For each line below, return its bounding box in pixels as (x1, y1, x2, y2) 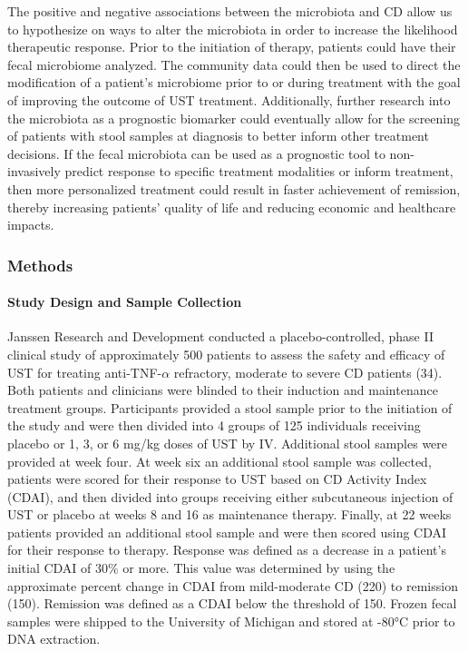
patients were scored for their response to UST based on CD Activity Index (7, 469, 427, 488)
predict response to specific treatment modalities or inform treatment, (64, 162, 453, 181)
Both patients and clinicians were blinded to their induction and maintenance (7, 380, 438, 399)
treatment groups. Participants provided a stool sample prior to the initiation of (7, 398, 453, 417)
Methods (7, 253, 73, 276)
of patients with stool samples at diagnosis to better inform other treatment (7, 126, 429, 145)
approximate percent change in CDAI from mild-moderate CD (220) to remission (7, 576, 458, 595)
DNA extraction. (7, 629, 101, 648)
